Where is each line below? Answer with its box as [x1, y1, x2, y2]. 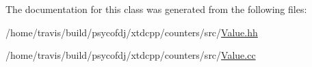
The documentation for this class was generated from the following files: [5, 2, 307, 16]
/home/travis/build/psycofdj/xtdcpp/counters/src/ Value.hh [5, 25, 258, 39]
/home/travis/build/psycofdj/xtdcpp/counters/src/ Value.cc [5, 48, 256, 62]
